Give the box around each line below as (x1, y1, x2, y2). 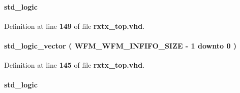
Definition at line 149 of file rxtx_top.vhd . (4, 20, 145, 31)
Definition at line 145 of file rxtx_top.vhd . (4, 60, 145, 70)
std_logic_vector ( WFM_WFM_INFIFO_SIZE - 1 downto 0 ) (4, 40, 237, 51)
